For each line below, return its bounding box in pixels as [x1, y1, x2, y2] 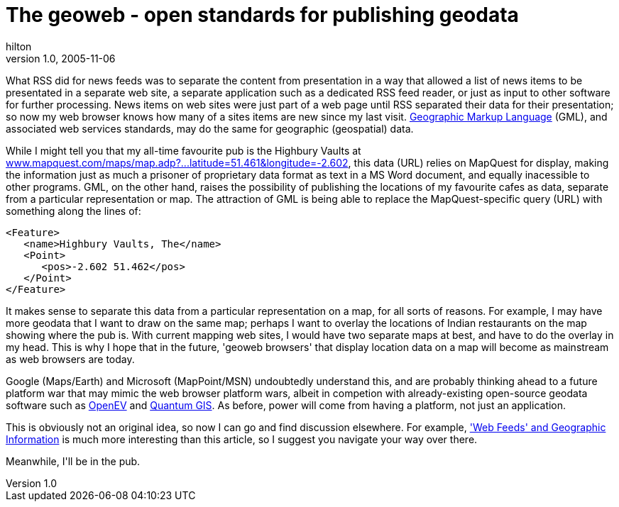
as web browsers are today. [6, 352, 135, 365]
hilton [6, 40, 32, 52]
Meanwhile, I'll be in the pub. [6, 455, 141, 467]
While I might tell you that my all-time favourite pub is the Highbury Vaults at [6, 144, 361, 157]
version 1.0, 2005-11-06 [6, 52, 116, 65]
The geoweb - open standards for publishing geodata [6, 3, 519, 27]
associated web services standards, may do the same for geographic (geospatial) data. [6, 122, 414, 135]
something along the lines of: [6, 204, 141, 217]
